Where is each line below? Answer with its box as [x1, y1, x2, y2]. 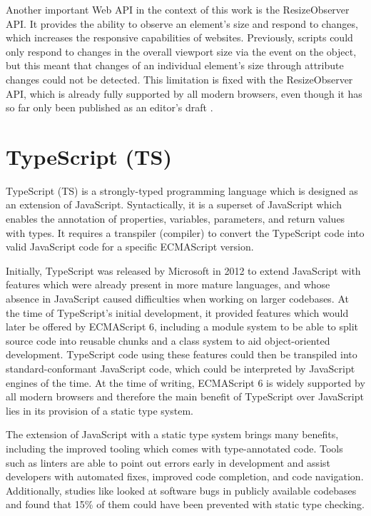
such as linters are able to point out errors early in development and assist [6, 455, 330, 470]
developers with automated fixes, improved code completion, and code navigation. [6, 469, 364, 484]
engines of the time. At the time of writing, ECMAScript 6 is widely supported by [6, 375, 365, 390]
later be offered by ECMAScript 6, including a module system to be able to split [6, 319, 359, 334]
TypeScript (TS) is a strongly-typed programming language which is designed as [6, 183, 358, 198]
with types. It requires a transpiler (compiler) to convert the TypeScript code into [6, 225, 365, 240]
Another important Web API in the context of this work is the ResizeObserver [6, 2, 350, 16]
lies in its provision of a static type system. [6, 403, 193, 418]
